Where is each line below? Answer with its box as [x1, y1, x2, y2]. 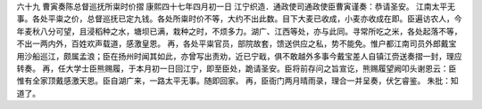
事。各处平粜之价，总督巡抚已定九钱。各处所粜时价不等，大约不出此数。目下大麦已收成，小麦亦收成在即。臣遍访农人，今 [16, 13, 462, 24]
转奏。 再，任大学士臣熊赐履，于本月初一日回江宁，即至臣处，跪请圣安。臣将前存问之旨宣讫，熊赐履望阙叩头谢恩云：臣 [16, 63, 457, 74]
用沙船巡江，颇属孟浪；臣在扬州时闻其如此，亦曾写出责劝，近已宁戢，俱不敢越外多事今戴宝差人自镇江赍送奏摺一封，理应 [16, 51, 462, 61]
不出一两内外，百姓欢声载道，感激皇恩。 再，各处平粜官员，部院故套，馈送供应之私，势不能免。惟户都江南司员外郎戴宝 [16, 38, 457, 49]
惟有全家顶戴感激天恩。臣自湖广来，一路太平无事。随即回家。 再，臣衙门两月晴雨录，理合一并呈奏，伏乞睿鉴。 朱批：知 [16, 75, 459, 86]
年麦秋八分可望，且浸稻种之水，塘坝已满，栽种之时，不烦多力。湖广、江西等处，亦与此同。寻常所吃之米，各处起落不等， [16, 26, 462, 36]
